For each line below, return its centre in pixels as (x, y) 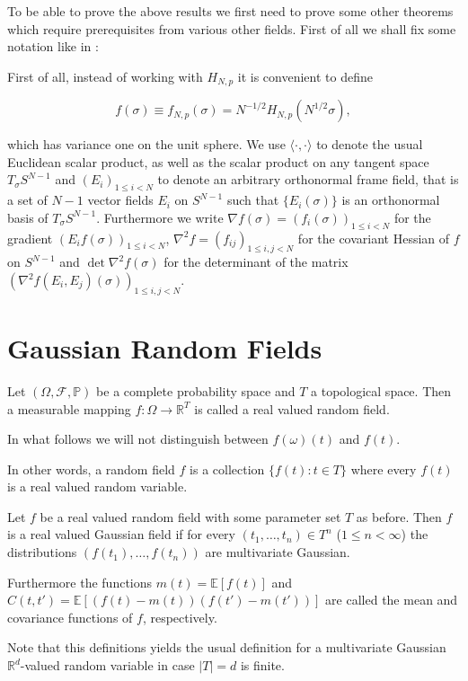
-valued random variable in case (107, 665)
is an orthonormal (391, 200)
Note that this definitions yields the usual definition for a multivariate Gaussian (227, 647)
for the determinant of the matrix (256, 262)
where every (384, 469)
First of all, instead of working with (105, 76)
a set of (27, 200)
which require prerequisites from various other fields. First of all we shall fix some (232, 28)
